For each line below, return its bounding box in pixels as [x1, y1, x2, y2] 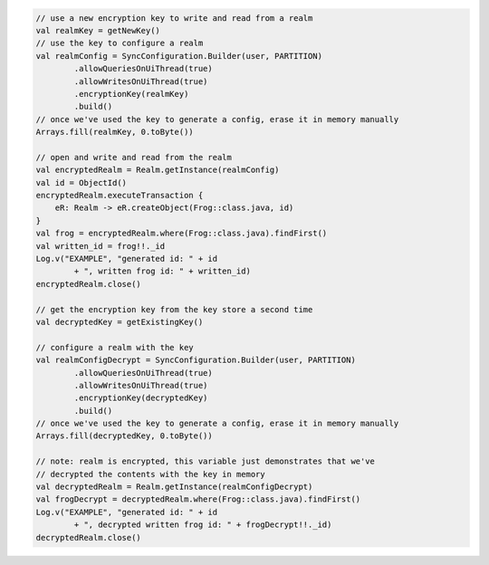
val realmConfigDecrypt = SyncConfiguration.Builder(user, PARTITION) [35, 355, 357, 366]
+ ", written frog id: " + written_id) [73, 266, 251, 276]
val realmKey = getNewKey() [35, 25, 160, 35]
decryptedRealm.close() [35, 532, 142, 542]
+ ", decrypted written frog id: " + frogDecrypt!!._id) [73, 520, 332, 530]
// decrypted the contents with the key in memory [35, 469, 266, 479]
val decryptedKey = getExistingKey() [35, 317, 204, 327]
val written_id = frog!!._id [35, 241, 166, 251]
